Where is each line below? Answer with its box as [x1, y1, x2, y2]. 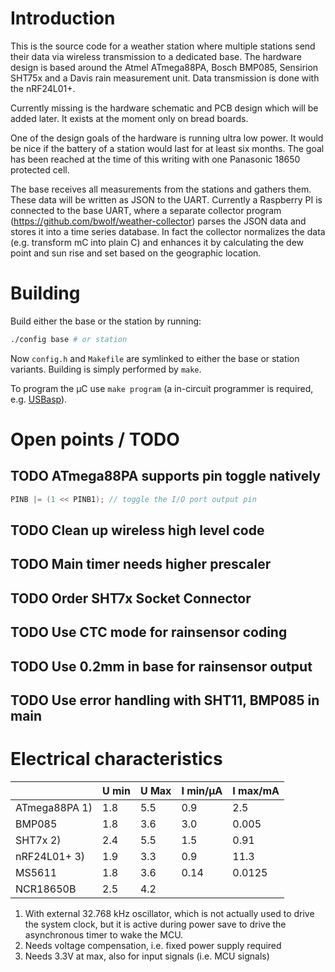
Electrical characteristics [10, 748, 223, 771]
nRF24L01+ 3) [15, 849, 86, 863]
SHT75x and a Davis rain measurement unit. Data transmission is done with [10, 72, 320, 84]
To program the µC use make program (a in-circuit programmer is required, [10, 382, 314, 394]
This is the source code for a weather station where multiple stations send [10, 40, 316, 52]
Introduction [10, 7, 116, 30]
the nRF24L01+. [10, 82, 76, 94]
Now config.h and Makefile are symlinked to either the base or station [10, 352, 300, 364]
